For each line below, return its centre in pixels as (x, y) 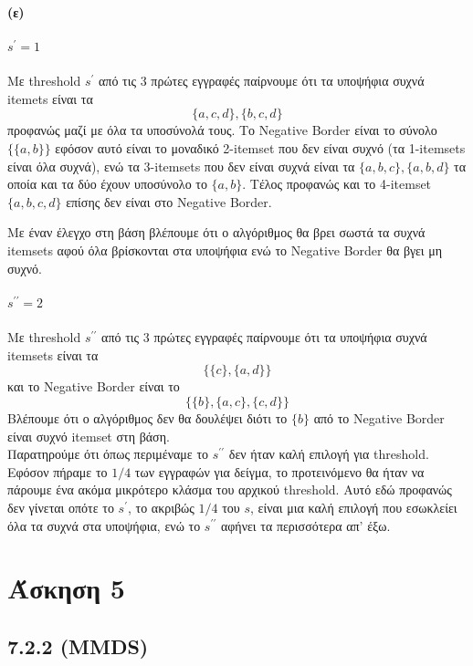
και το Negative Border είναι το (94, 386)
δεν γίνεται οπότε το (61, 507)
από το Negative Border (379, 418)
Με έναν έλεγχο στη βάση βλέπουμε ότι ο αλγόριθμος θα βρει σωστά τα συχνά (216, 232)
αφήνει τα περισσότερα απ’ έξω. (305, 525)
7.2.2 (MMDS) (78, 645)
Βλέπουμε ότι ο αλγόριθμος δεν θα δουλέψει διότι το (147, 418)
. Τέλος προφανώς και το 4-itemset (337, 184)
